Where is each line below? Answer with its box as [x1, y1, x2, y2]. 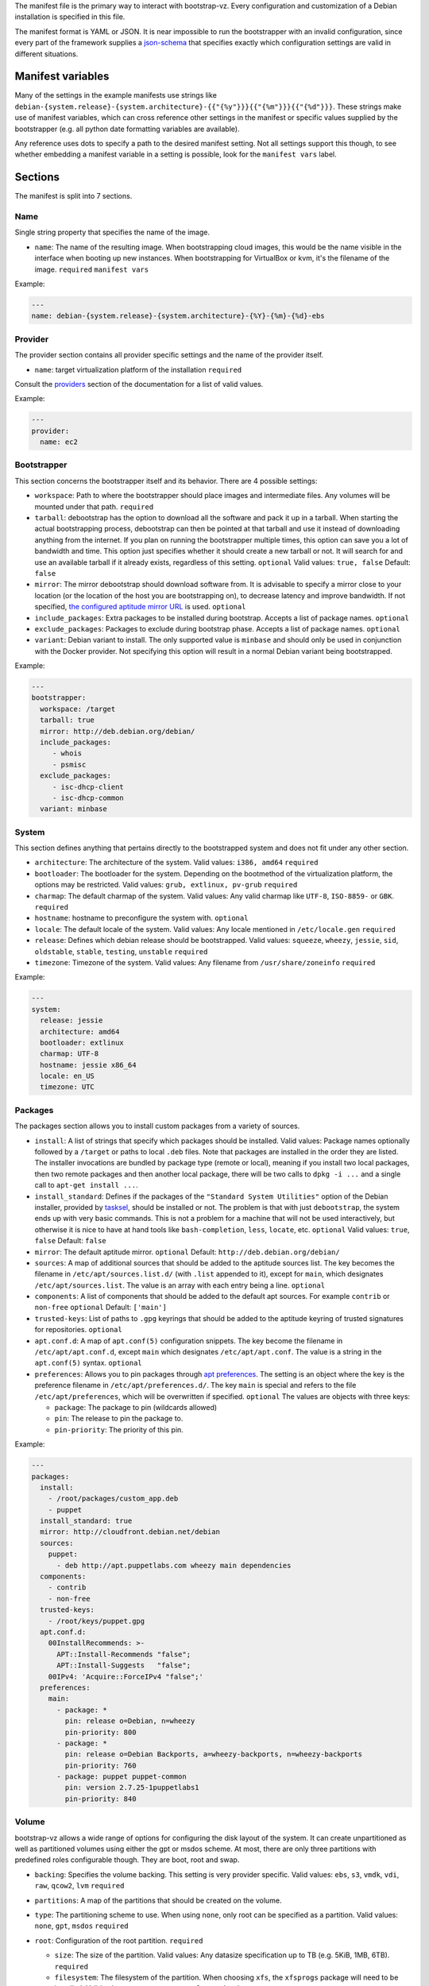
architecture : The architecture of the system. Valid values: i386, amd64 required [34, 858, 319, 867]
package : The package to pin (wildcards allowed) [54, 1402, 218, 1412]
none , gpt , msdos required [34, 1921, 129, 1930]
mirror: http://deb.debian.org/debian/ [40, 727, 195, 736]
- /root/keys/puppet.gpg [48, 1617, 145, 1625]
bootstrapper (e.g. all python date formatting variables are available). [14, 124, 240, 133]
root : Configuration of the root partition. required [34, 1935, 203, 1945]
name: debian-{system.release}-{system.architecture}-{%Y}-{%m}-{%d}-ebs [31, 311, 325, 321]
